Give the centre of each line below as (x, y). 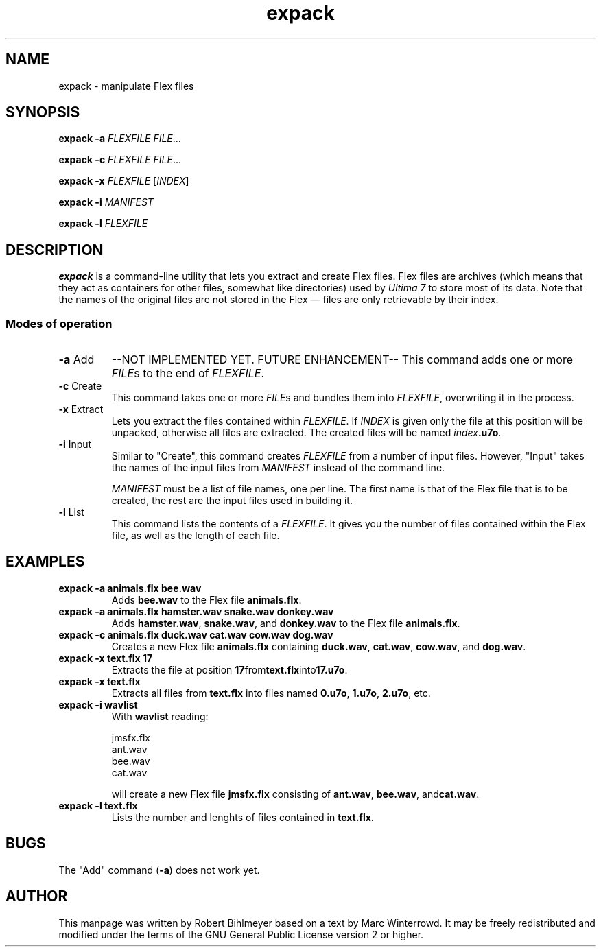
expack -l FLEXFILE (103, 224)
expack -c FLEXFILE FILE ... (120, 160)
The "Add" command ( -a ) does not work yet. (159, 870)
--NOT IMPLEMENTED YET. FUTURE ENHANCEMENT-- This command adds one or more (342, 360)
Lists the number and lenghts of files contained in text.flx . (243, 817)
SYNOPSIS (43, 112)
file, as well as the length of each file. (196, 536)
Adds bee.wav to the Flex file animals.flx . (207, 599)
